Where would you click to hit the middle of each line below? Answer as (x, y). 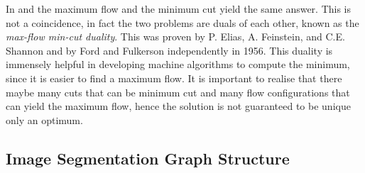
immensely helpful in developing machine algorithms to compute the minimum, (178, 64)
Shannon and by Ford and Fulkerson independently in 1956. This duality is (169, 50)
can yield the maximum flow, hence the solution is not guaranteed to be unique (178, 106)
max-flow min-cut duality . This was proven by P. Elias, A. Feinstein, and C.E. (175, 37)
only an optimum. (44, 119)
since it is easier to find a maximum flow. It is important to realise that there (174, 78)
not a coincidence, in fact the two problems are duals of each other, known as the (182, 22)
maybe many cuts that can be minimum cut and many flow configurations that (178, 92)
